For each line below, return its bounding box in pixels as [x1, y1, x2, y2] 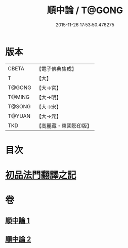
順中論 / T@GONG [47, 5, 123, 16]
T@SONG [8, 103, 31, 110]
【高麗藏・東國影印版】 [36, 122, 92, 129]
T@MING [8, 93, 30, 100]
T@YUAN [8, 112, 31, 119]
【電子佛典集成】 [36, 65, 77, 72]
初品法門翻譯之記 [5, 170, 77, 181]
